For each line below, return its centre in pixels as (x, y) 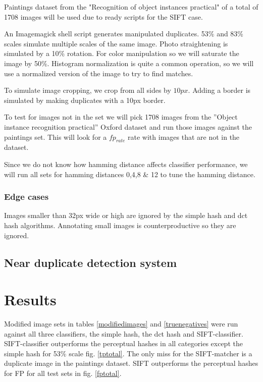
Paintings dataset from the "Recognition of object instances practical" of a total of (131, 7)
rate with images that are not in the (184, 137)
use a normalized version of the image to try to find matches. (99, 73)
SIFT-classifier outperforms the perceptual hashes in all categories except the (123, 343)
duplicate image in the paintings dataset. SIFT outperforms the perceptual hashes (131, 363)
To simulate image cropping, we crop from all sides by (88, 90)
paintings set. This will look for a (56, 137)
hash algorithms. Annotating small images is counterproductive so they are (120, 225)
